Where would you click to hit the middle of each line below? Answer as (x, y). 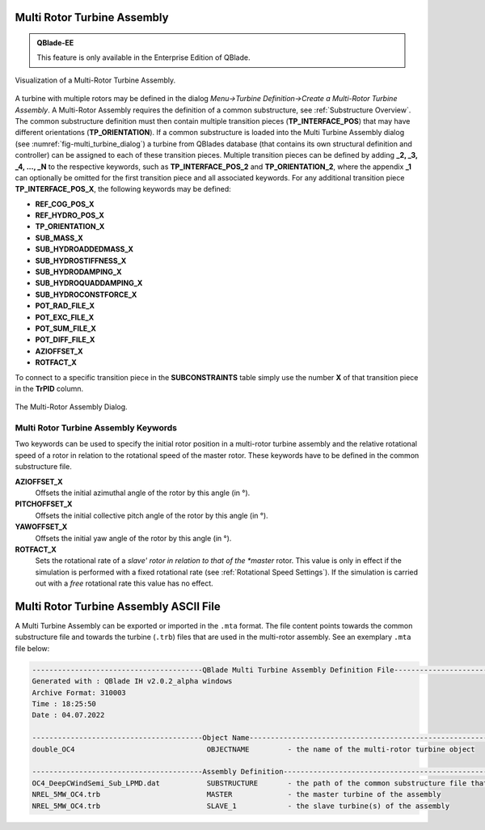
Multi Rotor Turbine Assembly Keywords (96, 428)
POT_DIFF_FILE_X (65, 340)
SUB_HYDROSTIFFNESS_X (81, 260)
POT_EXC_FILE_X (65, 317)
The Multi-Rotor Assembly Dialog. (72, 407)
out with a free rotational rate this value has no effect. (124, 583)
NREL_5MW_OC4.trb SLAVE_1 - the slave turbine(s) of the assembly (241, 806)
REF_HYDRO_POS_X (70, 215)
